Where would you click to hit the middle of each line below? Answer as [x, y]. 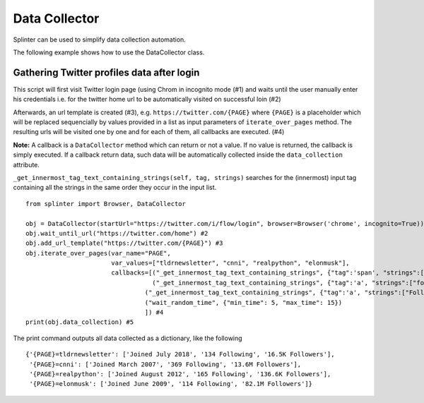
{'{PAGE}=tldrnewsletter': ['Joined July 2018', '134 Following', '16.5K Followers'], [180, 354]
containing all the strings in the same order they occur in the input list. [115, 188]
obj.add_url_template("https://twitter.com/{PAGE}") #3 [124, 243]
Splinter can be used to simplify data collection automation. [100, 40]
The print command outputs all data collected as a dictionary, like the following [128, 338]
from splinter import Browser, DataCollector [106, 204]
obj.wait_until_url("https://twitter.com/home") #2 [117, 233]
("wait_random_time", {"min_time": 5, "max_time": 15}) [243, 302]
